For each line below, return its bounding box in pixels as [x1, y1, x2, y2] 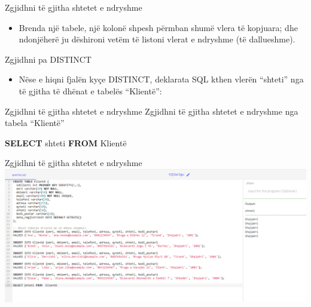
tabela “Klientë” [5, 116, 65, 129]
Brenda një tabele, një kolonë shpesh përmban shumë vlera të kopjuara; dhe [19, 21, 298, 33]
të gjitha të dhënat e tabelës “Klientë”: [19, 84, 162, 97]
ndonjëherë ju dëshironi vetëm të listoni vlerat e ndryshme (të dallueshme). [19, 33, 295, 45]
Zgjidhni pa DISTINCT [5, 53, 92, 65]
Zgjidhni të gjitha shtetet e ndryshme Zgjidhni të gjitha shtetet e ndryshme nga [5, 105, 298, 117]
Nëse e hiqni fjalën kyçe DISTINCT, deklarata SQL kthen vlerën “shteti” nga [19, 73, 304, 85]
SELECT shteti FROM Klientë [5, 136, 127, 149]
